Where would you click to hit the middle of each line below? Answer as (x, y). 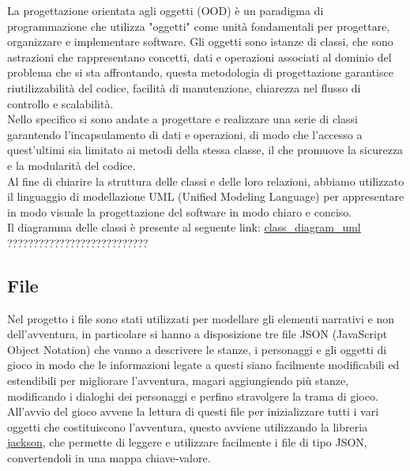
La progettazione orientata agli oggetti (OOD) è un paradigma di (166, 10)
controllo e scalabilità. (60, 103)
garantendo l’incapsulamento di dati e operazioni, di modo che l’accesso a (185, 134)
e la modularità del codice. (71, 165)
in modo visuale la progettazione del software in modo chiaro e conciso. (180, 211)
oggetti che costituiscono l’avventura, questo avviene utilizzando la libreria (188, 426)
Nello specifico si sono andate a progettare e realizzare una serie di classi (182, 119)
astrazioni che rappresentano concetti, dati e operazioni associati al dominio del (199, 57)
